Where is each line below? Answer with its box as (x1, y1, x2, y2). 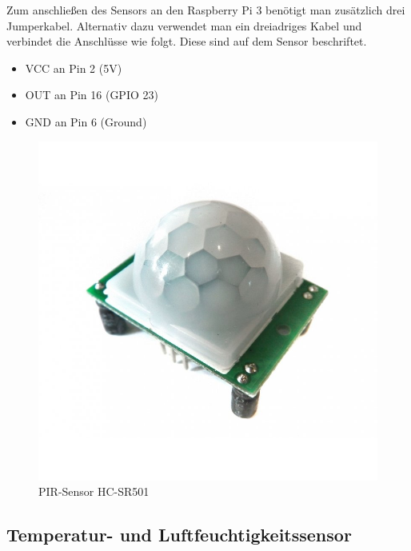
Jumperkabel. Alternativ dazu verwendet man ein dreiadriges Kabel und (6, 17, 362, 34)
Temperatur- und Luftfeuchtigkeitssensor (6, 522, 352, 547)
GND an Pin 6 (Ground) (25, 113, 147, 130)
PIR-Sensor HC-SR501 (38, 483, 150, 500)
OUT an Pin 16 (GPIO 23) (25, 86, 158, 103)
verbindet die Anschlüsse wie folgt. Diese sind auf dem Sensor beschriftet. (6, 33, 367, 50)
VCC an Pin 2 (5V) (25, 59, 122, 76)
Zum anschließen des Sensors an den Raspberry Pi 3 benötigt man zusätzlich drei (6, 2, 405, 18)
